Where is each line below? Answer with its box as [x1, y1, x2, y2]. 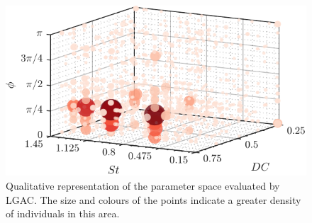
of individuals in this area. [6, 206, 120, 221]
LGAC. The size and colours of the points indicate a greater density [6, 192, 301, 207]
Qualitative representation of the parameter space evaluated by [6, 178, 280, 193]
